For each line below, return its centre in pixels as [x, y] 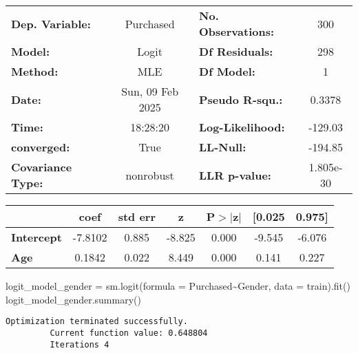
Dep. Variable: [51, 23]
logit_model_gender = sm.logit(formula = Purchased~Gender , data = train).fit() [178, 286]
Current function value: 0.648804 [129, 333]
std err [137, 216]
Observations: [237, 31]
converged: [41, 147]
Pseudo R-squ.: [241, 99]
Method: [35, 71]
